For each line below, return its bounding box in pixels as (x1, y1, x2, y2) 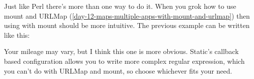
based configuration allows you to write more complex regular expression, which (4, 55, 245, 66)
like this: (4, 29, 30, 40)
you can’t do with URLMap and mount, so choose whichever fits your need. (4, 65, 232, 76)
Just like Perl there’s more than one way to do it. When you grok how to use (4, 1, 236, 11)
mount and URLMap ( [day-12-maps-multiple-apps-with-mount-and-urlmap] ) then (4, 10, 250, 21)
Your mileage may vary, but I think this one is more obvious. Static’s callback (4, 46, 239, 56)
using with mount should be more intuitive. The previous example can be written (4, 20, 250, 30)
